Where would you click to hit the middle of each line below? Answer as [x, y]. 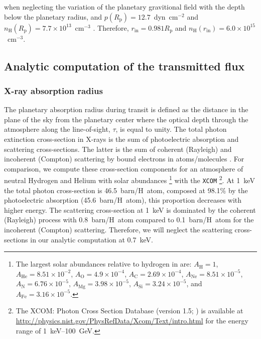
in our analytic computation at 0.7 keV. [92, 239]
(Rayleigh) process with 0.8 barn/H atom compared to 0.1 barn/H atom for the [129, 220]
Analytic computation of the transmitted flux [124, 66]
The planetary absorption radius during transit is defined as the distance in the [126, 109]
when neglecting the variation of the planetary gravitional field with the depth [124, 7]
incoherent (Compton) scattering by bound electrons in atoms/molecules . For [124, 159]
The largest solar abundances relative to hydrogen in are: [104, 264]
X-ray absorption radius [53, 90]
